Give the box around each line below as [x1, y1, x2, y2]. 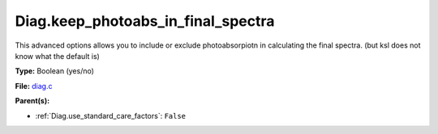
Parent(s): [15, 96, 50, 106]
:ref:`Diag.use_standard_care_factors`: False [35, 111, 187, 120]
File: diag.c [15, 81, 53, 90]
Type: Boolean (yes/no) [15, 66, 95, 76]
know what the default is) [15, 51, 101, 61]
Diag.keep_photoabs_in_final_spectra [15, 12, 275, 30]
